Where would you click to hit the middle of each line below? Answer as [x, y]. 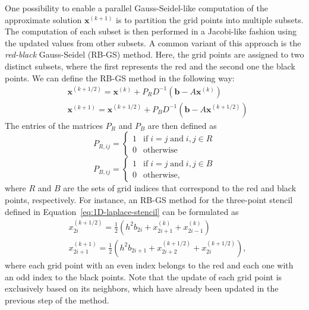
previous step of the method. [57, 300]
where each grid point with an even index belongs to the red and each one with [149, 265]
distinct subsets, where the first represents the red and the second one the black [150, 66]
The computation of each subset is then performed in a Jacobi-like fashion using [151, 31]
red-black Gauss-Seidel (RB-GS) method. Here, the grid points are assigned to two [154, 54]
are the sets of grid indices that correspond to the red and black [180, 188]
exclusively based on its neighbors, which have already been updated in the [142, 288]
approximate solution [43, 19]
